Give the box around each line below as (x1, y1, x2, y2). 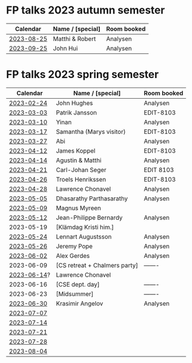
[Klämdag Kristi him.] (55, 223, 114, 231)
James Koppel (55, 146, 96, 154)
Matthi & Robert (52, 35, 96, 43)
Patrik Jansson (55, 108, 97, 116)
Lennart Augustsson (55, 233, 112, 241)
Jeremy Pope (55, 242, 93, 250)
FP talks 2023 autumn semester (6, 4, 166, 17)
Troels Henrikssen (55, 175, 106, 183)
